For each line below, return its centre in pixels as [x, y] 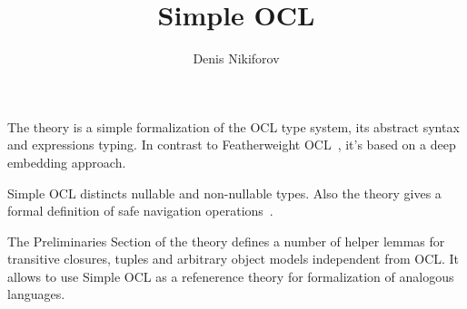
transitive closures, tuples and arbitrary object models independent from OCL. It [233, 259]
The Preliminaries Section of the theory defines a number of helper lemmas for [226, 241]
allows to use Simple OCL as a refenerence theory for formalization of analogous [231, 276]
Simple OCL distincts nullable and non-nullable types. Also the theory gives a [224, 193]
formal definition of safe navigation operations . [140, 211]
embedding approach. [67, 162]
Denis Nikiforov [236, 58]
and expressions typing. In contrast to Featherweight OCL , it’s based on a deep [232, 145]
